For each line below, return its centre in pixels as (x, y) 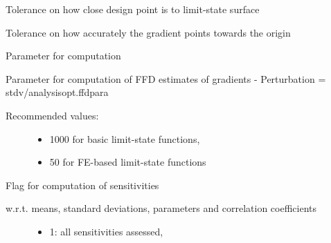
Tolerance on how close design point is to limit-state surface (133, 9)
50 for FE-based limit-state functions (128, 162)
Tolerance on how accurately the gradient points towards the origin (148, 32)
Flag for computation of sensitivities (82, 185)
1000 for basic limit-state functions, (125, 138)
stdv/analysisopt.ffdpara (57, 92)
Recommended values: (52, 115)
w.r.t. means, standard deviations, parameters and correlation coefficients (161, 208)
